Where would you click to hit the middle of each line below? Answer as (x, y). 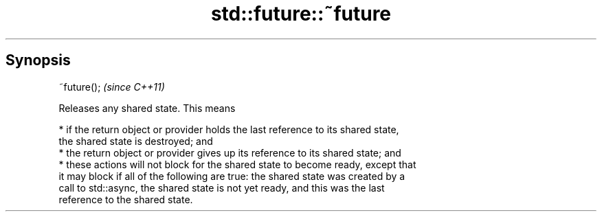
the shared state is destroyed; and (136, 141)
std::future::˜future (301, 14)
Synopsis (38, 60)
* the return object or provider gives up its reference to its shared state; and (230, 152)
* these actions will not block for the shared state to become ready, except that (237, 164)
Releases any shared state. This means (147, 108)
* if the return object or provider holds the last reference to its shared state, (229, 129)
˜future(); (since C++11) (112, 87)
